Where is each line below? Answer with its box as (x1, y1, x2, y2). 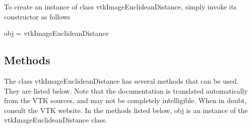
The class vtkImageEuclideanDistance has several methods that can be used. (4, 75, 239, 86)
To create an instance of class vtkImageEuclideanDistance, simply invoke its (4, 1, 237, 11)
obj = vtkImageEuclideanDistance (4, 28, 109, 38)
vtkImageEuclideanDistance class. (4, 115, 107, 125)
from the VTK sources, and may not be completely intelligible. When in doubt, (4, 95, 247, 106)
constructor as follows (4, 11, 70, 21)
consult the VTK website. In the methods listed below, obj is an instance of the (4, 105, 248, 115)
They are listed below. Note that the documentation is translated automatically (4, 85, 248, 96)
